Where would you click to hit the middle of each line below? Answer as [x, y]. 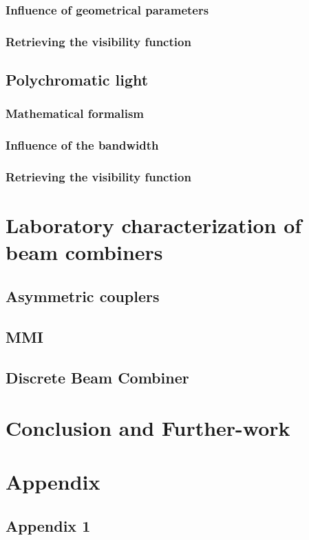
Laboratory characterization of [154, 225]
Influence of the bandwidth [82, 145]
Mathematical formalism [75, 113]
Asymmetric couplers [83, 296]
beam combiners [84, 252]
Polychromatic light [77, 80]
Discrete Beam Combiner [97, 377]
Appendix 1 [48, 526]
